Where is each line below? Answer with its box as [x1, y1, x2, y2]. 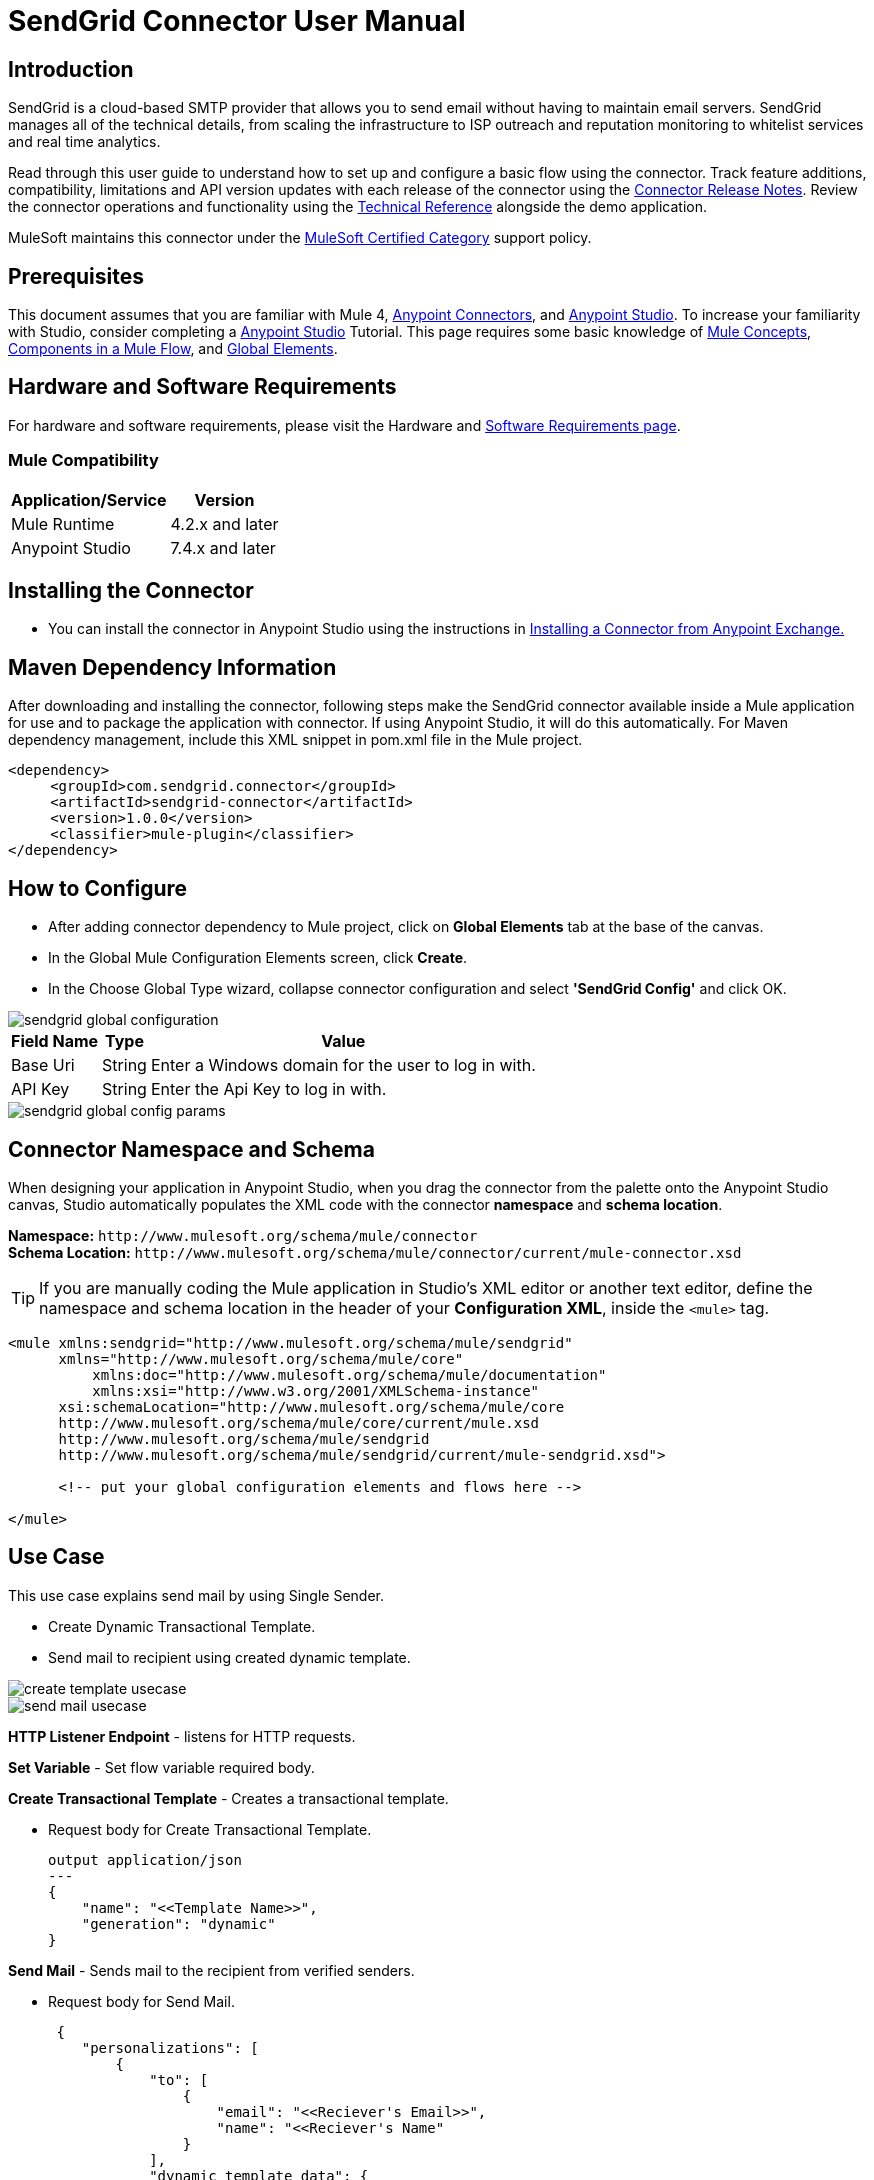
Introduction [8, 56, 134, 82]
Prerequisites [8, 263, 144, 289]
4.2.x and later [170, 513, 279, 534]
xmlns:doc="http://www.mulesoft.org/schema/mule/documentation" [92, 1366, 607, 1383]
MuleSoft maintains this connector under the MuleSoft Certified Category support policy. [8, 229, 592, 247]
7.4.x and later [170, 537, 276, 558]
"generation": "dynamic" [81, 1915, 276, 1932]
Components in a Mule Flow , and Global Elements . [8, 340, 338, 358]
